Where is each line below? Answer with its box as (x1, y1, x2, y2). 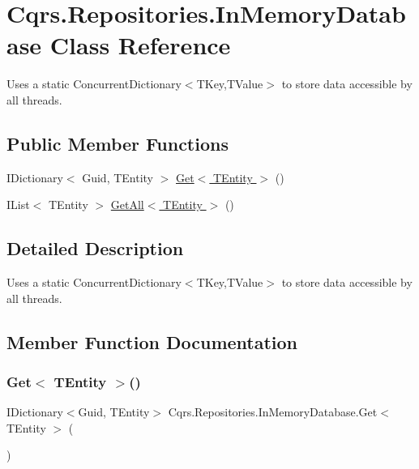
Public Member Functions (6, 130, 229, 156)
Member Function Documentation (6, 329, 298, 354)
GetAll (110, 196, 144, 213)
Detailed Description (6, 236, 184, 261)
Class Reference (49, 28, 231, 62)
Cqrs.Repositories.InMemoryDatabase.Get (168, 403, 378, 420)
